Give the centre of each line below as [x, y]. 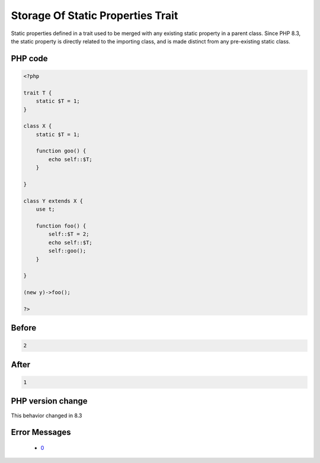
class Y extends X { [53, 201]
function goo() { [61, 151]
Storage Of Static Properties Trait [95, 15]
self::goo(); [67, 251]
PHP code [29, 59]
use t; [45, 209]
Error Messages [41, 432]
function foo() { [61, 226]
